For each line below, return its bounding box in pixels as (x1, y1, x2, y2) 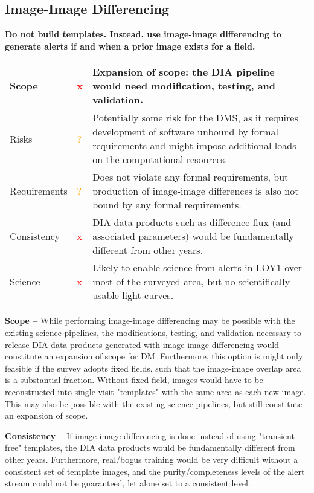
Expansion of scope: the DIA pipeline (92, 65, 275, 79)
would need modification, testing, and (92, 79, 276, 93)
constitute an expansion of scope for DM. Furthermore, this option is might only (5, 350, 303, 362)
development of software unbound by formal (92, 124, 278, 139)
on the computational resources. (92, 152, 228, 167)
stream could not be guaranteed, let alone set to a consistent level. (5, 477, 251, 489)
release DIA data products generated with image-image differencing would (5, 338, 279, 350)
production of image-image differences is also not (92, 184, 299, 198)
